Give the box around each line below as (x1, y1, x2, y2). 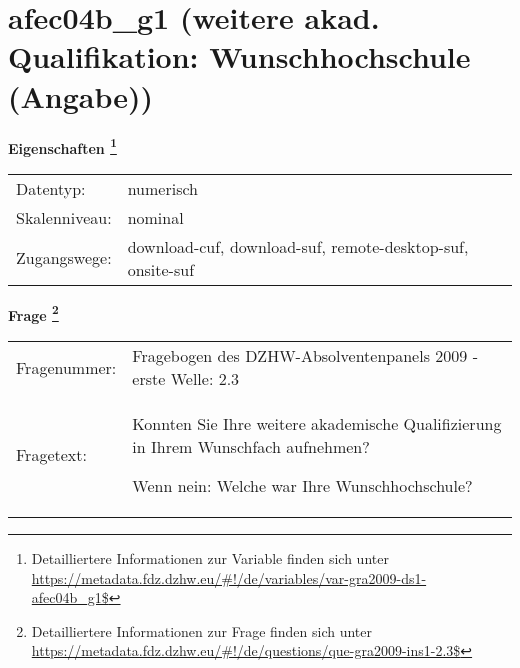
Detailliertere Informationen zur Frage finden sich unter (31, 620, 373, 641)
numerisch (127, 176, 198, 200)
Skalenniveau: (16, 205, 112, 229)
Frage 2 (8, 301, 59, 325)
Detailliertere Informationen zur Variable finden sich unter (31, 548, 389, 568)
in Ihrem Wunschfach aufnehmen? (132, 435, 370, 458)
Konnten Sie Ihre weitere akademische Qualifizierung (132, 412, 502, 435)
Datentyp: (16, 176, 86, 200)
